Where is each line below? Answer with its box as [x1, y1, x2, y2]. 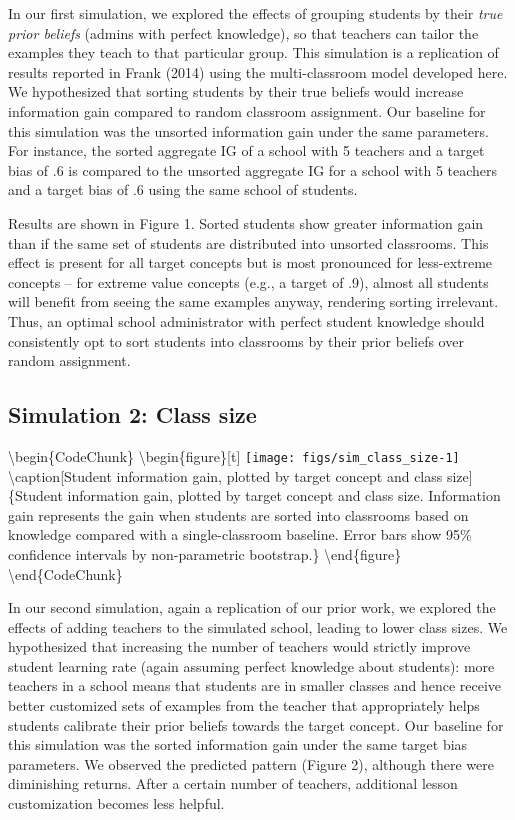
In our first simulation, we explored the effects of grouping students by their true [8, 3, 503, 23]
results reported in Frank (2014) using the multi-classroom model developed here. [8, 61, 508, 82]
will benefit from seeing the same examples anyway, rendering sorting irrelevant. [8, 291, 499, 312]
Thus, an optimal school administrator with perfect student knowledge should [8, 310, 485, 331]
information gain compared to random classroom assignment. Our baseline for [8, 100, 486, 121]
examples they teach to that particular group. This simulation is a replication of [8, 42, 499, 63]
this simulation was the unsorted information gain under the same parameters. [8, 120, 489, 141]
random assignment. [8, 350, 131, 371]
